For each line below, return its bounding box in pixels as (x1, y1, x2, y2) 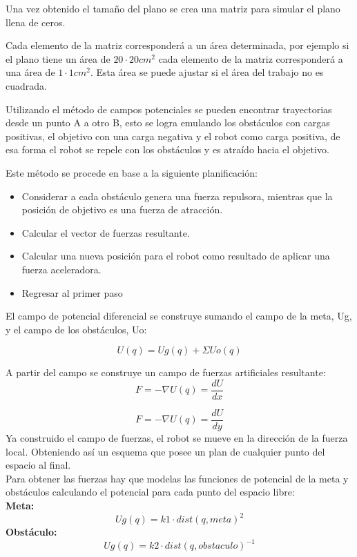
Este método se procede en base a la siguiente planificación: (6, 165, 258, 179)
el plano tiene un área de (6, 51, 110, 66)
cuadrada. (6, 78, 47, 92)
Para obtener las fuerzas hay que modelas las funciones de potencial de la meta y (6, 471, 349, 485)
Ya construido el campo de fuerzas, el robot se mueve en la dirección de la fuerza (6, 431, 348, 444)
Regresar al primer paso (21, 285, 123, 300)
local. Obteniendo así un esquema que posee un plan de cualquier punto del (6, 444, 325, 458)
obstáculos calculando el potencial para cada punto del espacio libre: (6, 485, 295, 499)
